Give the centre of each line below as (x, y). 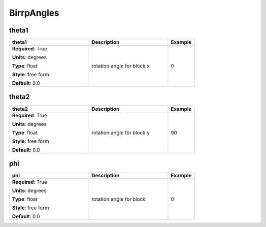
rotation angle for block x (120, 66)
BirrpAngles (34, 13)
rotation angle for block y (120, 132)
